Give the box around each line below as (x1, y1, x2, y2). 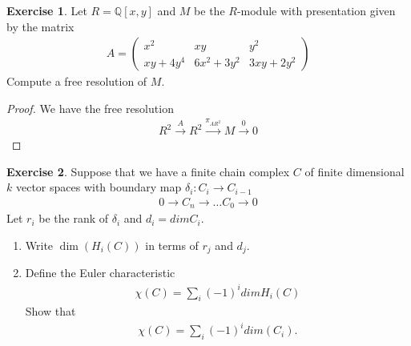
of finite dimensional (304, 163, 405, 179)
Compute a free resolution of (6, 73, 147, 90)
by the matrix (6, 18, 75, 34)
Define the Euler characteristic (25, 264, 175, 281)
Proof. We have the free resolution (6, 99, 174, 116)
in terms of (145, 236, 199, 253)
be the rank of (38, 210, 109, 227)
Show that (25, 303, 76, 320)
